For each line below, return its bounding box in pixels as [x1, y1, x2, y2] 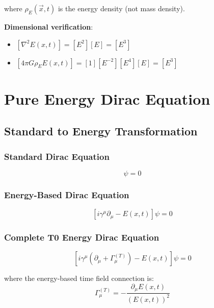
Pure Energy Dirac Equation [4, 88, 210, 109]
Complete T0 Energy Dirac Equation [4, 231, 159, 244]
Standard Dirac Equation [4, 150, 110, 162]
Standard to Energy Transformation [4, 123, 198, 139]
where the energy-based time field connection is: [4, 273, 154, 283]
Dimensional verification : [4, 21, 93, 32]
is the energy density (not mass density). [58, 3, 185, 13]
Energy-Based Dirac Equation [4, 188, 129, 201]
